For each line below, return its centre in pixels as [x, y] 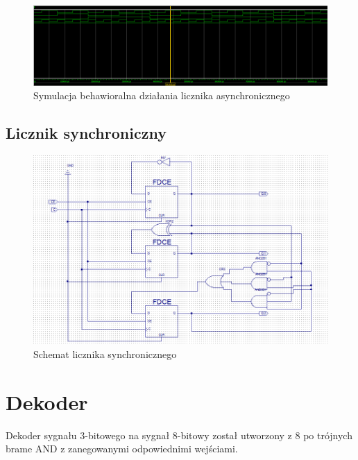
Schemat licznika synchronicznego [105, 354]
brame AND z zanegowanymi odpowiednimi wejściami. [122, 449]
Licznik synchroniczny [86, 133]
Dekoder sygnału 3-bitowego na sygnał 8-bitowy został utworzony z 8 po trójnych [179, 435]
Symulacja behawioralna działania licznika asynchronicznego [162, 95]
